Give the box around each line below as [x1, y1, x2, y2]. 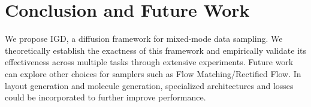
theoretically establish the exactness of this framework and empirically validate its [5, 44, 307, 56]
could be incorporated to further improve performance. [5, 91, 206, 103]
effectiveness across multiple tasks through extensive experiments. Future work [5, 56, 294, 68]
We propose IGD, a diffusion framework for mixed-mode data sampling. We [5, 32, 283, 45]
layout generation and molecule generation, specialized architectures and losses [5, 79, 294, 91]
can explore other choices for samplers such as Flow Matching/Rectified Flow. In [5, 67, 301, 80]
